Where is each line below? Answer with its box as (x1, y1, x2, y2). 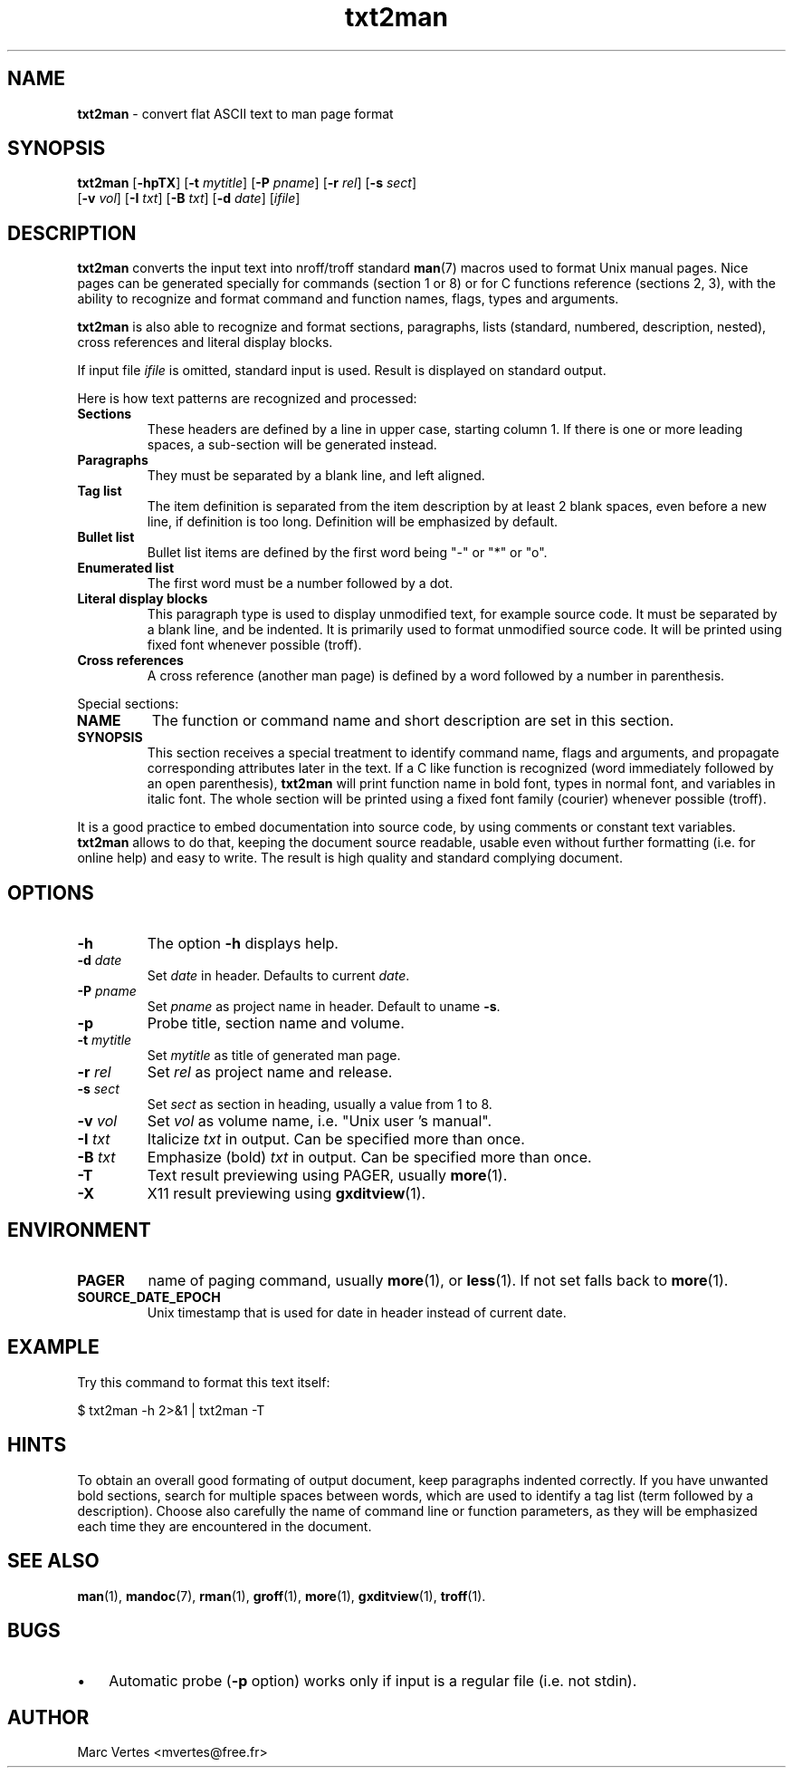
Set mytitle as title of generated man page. (147, 1047, 401, 1064)
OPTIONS (7, 881, 94, 904)
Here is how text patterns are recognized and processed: (77, 391, 417, 407)
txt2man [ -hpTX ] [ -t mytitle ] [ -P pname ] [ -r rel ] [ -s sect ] (77, 175, 417, 191)
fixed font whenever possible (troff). (147, 637, 362, 653)
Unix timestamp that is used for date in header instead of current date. (147, 1304, 567, 1320)
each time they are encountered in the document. (77, 1518, 372, 1534)
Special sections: (77, 696, 179, 712)
